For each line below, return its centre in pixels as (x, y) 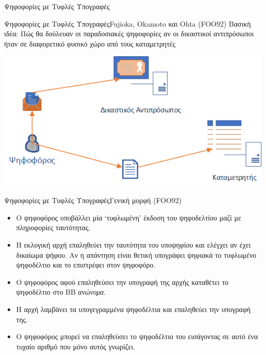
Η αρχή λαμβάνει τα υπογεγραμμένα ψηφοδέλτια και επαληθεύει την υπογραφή (133, 309)
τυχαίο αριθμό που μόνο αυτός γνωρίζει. (76, 346)
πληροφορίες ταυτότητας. (53, 227)
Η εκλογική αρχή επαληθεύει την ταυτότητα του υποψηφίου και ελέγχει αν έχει (134, 244)
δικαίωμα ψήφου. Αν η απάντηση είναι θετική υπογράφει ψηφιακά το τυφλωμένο (136, 254)
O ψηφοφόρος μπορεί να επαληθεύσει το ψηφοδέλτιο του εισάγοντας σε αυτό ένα (137, 336)
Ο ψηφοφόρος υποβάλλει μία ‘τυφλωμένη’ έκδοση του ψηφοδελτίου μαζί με (129, 217)
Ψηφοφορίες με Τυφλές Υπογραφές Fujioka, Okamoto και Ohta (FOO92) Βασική (128, 23)
